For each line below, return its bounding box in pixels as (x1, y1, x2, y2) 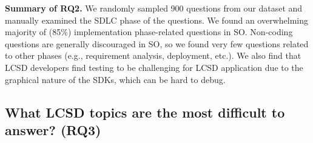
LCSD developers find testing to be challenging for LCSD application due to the (5, 61, 303, 73)
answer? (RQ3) (5, 120, 101, 139)
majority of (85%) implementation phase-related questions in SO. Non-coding (5, 25, 293, 38)
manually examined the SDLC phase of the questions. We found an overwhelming (5, 13, 309, 26)
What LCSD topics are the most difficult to (5, 102, 285, 121)
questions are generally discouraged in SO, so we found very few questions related (5, 37, 309, 50)
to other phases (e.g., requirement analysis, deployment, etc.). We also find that (5, 49, 301, 62)
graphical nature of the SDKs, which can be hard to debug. (5, 73, 226, 85)
